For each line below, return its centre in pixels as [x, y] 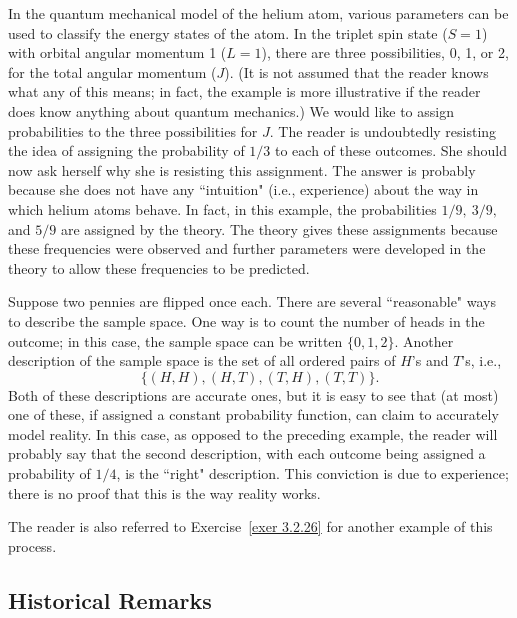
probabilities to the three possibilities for [133, 130]
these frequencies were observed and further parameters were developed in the [247, 248]
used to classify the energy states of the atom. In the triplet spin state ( [228, 32]
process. [32, 545]
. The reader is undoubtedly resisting [383, 130]
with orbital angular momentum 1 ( [117, 52]
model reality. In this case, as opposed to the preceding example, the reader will [253, 433]
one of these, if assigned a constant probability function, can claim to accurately [253, 414]
